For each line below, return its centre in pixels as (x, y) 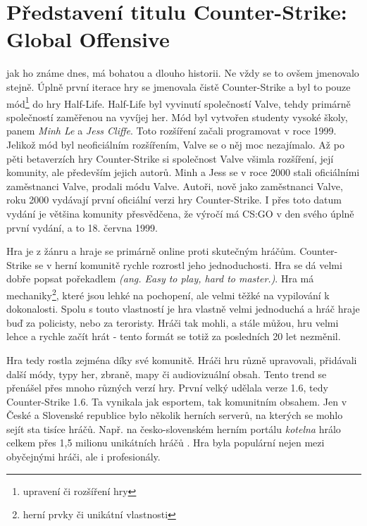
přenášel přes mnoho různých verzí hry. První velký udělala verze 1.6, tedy (167, 388)
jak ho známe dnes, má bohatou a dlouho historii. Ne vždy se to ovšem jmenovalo (183, 73)
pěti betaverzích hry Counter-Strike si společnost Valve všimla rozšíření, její (170, 158)
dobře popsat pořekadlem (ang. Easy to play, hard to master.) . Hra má (160, 278)
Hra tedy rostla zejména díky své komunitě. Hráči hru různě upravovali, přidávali (182, 359)
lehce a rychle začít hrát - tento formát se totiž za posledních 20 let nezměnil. (174, 336)
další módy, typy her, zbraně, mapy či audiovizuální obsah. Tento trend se (167, 374)
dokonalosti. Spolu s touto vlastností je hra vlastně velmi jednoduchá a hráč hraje (183, 309)
